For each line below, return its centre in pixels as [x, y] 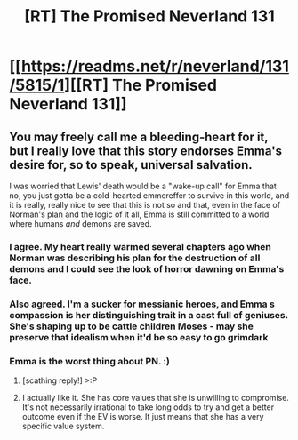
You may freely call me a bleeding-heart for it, [139, 136]
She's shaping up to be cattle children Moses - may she [131, 326]
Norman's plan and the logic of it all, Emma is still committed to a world [139, 214]
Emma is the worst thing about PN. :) [90, 361]
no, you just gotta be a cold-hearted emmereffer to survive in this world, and [149, 196]
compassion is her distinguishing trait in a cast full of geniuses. [149, 315]
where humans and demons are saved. [81, 224]
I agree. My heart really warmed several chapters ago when [140, 246]
